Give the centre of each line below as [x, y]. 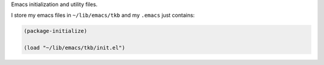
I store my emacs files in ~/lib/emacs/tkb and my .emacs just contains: [103, 16]
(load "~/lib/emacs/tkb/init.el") [74, 48]
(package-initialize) [55, 31]
